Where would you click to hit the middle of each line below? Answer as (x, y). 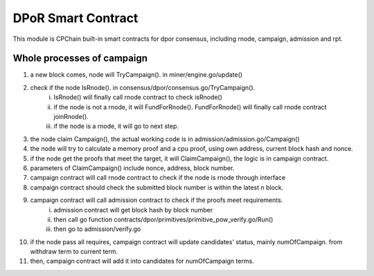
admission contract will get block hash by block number (133, 210)
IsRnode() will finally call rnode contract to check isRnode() (138, 98)
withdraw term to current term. (74, 252)
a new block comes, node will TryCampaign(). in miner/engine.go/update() (136, 75)
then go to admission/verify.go (97, 229)
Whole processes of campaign (80, 58)
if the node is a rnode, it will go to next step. (116, 126)
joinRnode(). (71, 117)
